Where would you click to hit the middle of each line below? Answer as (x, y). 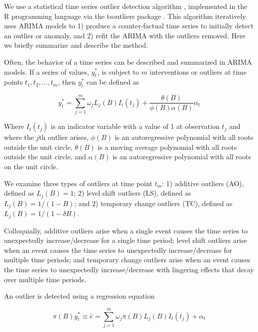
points (13, 82)
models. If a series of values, (47, 71)
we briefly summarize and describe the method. (76, 45)
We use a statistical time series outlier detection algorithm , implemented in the (126, 6)
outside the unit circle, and (45, 157)
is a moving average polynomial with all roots (167, 147)
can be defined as (113, 82)
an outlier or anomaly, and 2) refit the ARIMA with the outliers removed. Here (125, 35)
